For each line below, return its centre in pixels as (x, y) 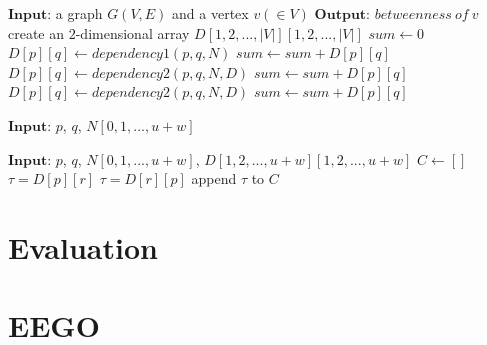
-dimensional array (132, 32)
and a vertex (210, 13)
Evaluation (83, 246)
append (214, 178)
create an (36, 32)
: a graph (75, 13)
